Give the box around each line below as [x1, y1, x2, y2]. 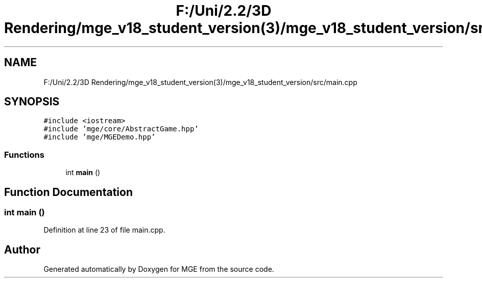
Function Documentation [4, 185, 133, 199]
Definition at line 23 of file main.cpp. [43, 225, 165, 235]
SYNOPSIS [4, 95, 60, 108]
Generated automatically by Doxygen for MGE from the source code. [43, 265, 274, 274]
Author [4, 243, 40, 256]
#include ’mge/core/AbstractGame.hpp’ [43, 125, 199, 133]
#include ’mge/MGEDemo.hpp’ [43, 133, 156, 142]
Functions [4, 149, 44, 160]
